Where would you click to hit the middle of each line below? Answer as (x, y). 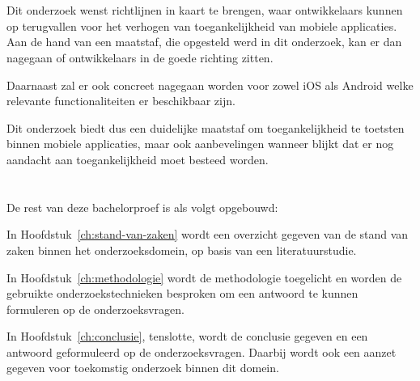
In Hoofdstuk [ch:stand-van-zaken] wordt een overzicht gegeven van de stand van (208, 234)
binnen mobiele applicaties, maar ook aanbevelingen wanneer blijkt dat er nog (200, 144)
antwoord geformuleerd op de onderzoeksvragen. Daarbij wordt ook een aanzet (202, 351)
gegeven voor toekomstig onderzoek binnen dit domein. (143, 368)
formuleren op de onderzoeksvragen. (95, 309)
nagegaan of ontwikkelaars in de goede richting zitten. (140, 57)
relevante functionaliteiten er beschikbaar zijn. (121, 101)
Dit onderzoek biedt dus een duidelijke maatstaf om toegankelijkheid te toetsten (206, 127)
